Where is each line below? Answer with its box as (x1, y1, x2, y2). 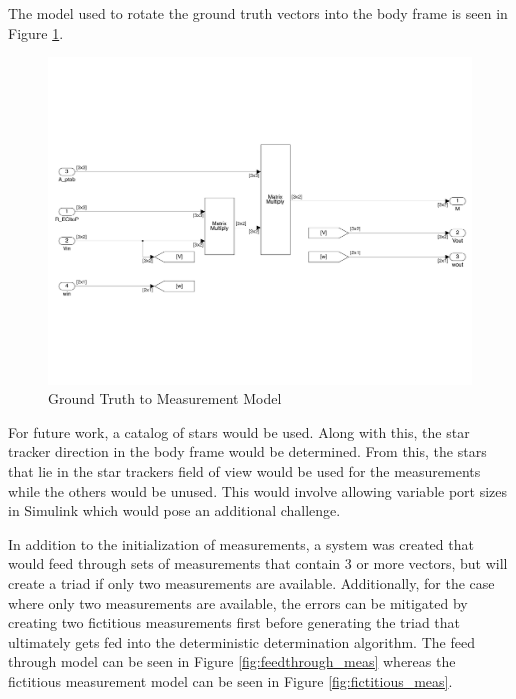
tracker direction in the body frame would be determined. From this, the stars (8, 441, 487, 462)
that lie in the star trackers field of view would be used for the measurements (8, 461, 481, 482)
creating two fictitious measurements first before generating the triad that (8, 612, 461, 633)
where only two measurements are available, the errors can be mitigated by (8, 592, 468, 613)
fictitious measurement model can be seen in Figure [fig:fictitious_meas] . (8, 671, 453, 692)
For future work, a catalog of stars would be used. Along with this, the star (8, 421, 470, 442)
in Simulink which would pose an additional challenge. (8, 500, 341, 521)
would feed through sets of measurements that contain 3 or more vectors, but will (8, 553, 508, 574)
